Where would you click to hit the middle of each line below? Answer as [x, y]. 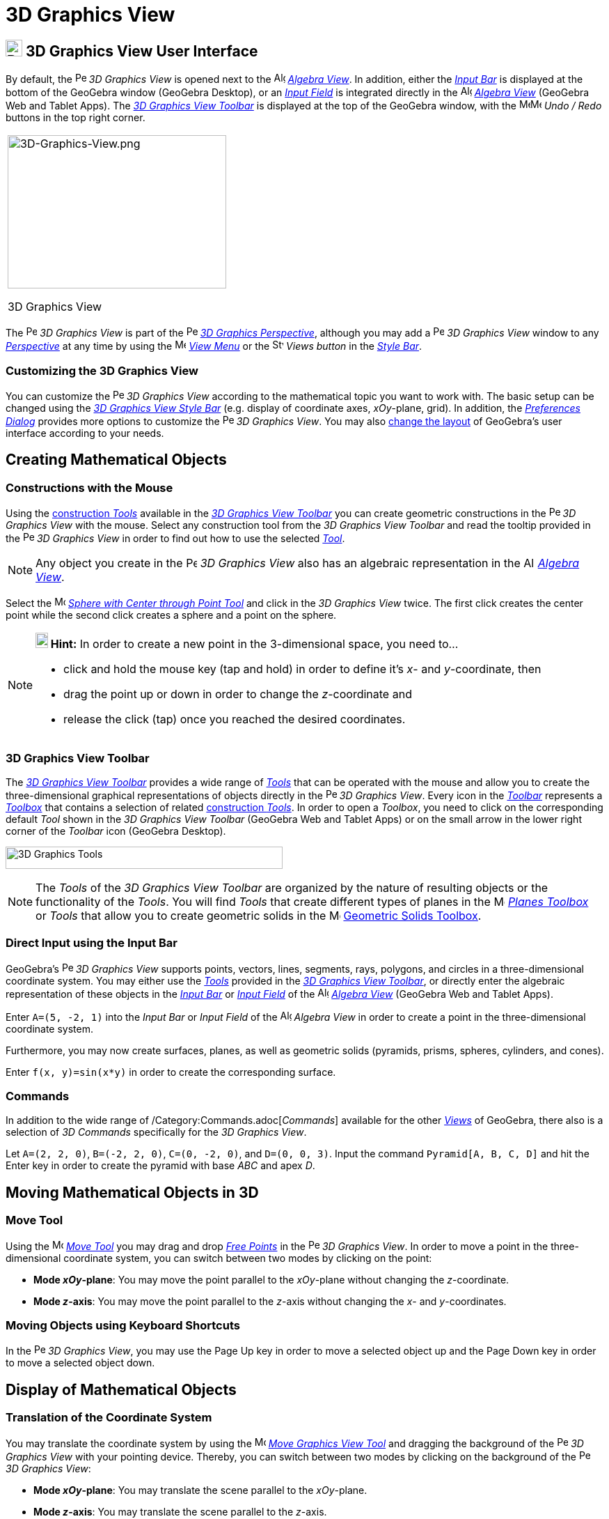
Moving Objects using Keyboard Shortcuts [123, 1325]
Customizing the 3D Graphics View [102, 370]
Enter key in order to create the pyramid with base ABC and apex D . [160, 1166]
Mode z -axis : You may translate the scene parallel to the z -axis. [180, 1511]
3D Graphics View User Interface [142, 51]
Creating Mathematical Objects [116, 460]
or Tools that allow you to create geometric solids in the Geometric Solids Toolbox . [259, 915]
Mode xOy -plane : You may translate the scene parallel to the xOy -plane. [200, 1490]
